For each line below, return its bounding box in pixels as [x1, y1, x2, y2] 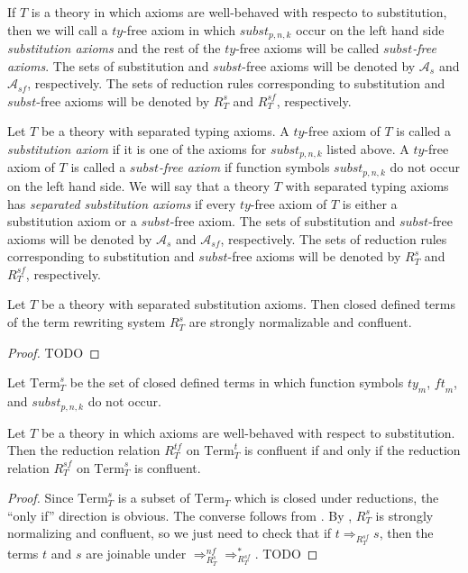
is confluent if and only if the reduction [243, 441, 461, 459]
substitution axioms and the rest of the [7, 39, 221, 58]
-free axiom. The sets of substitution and [170, 212, 396, 231]
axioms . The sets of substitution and [7, 56, 209, 75]
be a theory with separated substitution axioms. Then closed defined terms [41, 295, 455, 314]
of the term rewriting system [7, 313, 166, 332]
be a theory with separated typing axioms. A [41, 122, 289, 141]
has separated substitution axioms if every [7, 194, 236, 213]
